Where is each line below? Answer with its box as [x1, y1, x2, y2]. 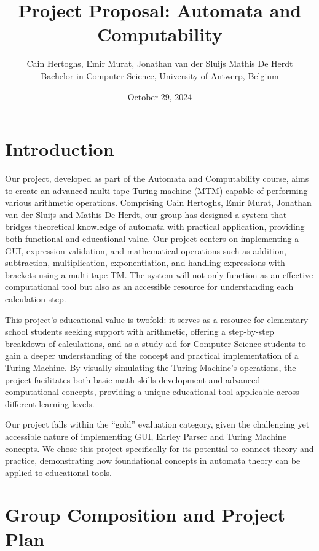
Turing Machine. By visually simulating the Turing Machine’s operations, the [5, 361, 296, 373]
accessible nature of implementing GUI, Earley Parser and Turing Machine [5, 429, 286, 442]
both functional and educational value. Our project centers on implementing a [5, 232, 299, 244]
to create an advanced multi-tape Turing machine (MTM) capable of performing [5, 184, 308, 197]
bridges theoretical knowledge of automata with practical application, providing [5, 220, 305, 233]
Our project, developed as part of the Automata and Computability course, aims [5, 172, 309, 185]
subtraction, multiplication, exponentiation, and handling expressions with [5, 256, 285, 269]
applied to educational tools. [5, 466, 112, 479]
